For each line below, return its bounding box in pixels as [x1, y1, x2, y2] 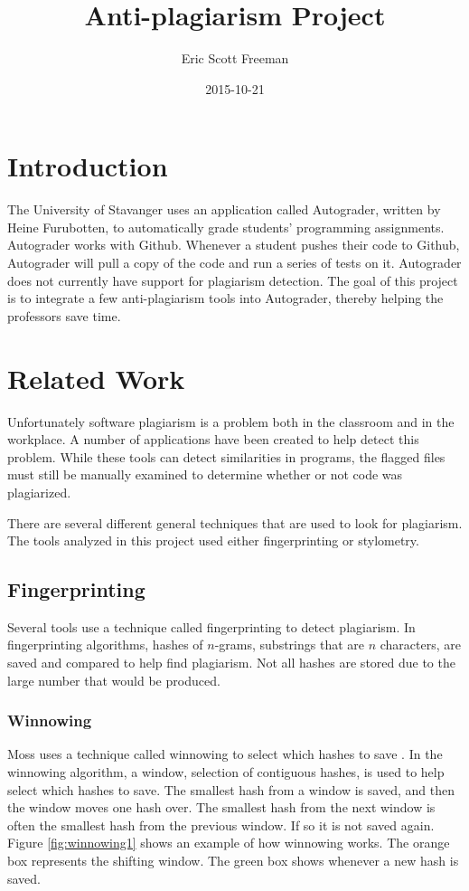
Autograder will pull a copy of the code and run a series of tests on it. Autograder [7, 253, 462, 272]
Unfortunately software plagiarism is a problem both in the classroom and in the [7, 412, 455, 431]
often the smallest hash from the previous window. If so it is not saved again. [7, 815, 435, 834]
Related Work [7, 359, 185, 396]
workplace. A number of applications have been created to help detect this [7, 430, 419, 449]
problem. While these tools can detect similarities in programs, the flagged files [7, 447, 446, 466]
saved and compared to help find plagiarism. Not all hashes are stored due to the [7, 653, 455, 672]
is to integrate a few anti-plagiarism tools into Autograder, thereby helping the [7, 289, 444, 308]
